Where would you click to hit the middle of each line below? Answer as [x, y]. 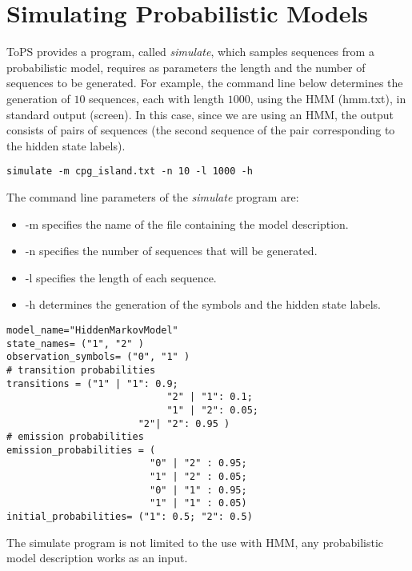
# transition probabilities [81, 370]
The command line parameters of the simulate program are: [153, 196]
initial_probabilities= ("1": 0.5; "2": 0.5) [130, 517]
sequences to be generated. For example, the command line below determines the [205, 83]
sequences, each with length [157, 98]
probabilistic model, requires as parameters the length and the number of [186, 67]
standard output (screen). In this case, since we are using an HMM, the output [200, 114]
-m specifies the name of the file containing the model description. [187, 224]
